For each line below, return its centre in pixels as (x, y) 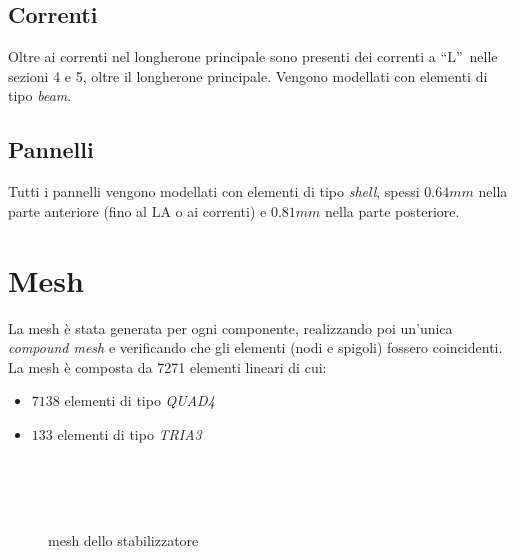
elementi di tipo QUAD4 (139, 400)
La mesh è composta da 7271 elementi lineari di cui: (167, 366)
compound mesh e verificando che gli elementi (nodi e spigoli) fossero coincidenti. (255, 347)
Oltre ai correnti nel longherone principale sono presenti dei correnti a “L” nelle (253, 56)
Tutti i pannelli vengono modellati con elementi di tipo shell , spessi (214, 191)
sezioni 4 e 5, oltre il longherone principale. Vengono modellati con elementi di (248, 75)
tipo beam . (40, 95)
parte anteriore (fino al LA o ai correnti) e (137, 210)
